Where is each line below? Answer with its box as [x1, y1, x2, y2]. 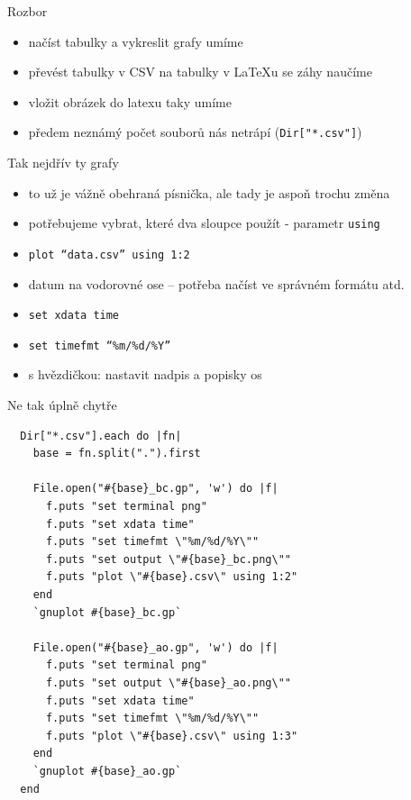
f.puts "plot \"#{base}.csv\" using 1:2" [45, 570, 298, 584]
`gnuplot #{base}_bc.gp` [32, 605, 182, 619]
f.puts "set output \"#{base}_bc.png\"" [45, 552, 291, 566]
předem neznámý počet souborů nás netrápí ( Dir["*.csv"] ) [28, 123, 362, 141]
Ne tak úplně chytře [7, 395, 117, 414]
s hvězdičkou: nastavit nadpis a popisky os [28, 365, 262, 384]
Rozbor [7, 2, 48, 20]
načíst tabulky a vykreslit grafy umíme [28, 32, 243, 50]
